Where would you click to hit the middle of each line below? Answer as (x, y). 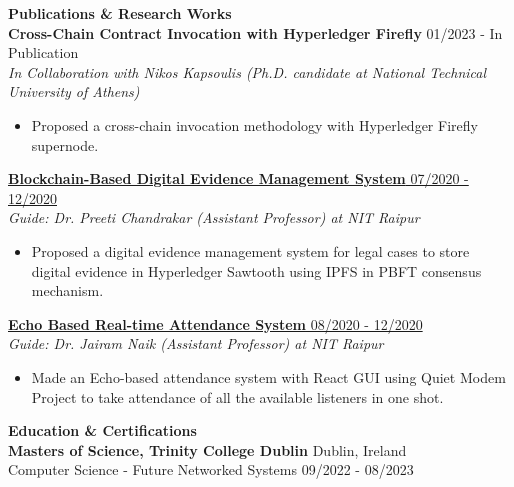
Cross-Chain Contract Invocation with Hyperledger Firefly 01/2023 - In (255, 32)
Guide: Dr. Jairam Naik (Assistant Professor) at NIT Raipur (196, 343)
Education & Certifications (102, 430)
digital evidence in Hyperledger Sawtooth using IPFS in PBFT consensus (256, 270)
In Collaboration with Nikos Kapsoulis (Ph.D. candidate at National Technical (247, 71)
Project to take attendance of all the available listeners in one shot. (237, 396)
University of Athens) (74, 91)
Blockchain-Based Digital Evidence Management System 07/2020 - (238, 178)
